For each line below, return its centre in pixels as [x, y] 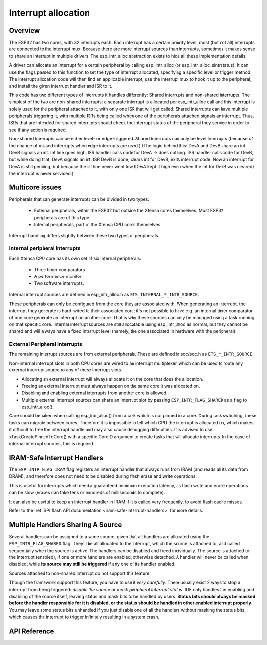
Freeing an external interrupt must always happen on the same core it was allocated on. [111, 386]
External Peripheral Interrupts [46, 344]
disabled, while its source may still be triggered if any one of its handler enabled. [92, 564]
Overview [24, 30]
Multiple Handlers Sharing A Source [66, 525]
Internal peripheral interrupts [45, 248]
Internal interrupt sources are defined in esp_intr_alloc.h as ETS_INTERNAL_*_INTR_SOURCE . [104, 295]
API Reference [32, 631]
